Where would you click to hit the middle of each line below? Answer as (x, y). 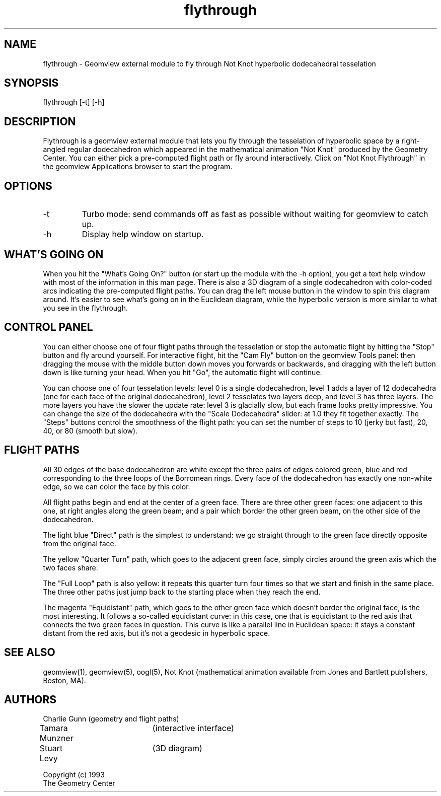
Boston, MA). (64, 680)
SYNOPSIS (31, 83)
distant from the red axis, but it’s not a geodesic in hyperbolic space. (157, 633)
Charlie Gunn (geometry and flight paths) (111, 719)
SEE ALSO (30, 653)
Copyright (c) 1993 (74, 775)
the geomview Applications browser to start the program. (138, 167)
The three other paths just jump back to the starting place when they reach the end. (182, 592)
